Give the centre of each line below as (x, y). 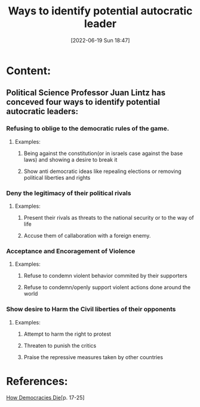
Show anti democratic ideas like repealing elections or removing (103, 171)
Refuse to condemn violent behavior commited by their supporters (105, 276)
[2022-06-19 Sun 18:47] (100, 40)
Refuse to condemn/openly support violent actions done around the (107, 287)
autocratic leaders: (42, 112)
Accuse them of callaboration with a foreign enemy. (87, 235)
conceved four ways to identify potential (83, 102)
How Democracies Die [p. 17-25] (45, 398)
